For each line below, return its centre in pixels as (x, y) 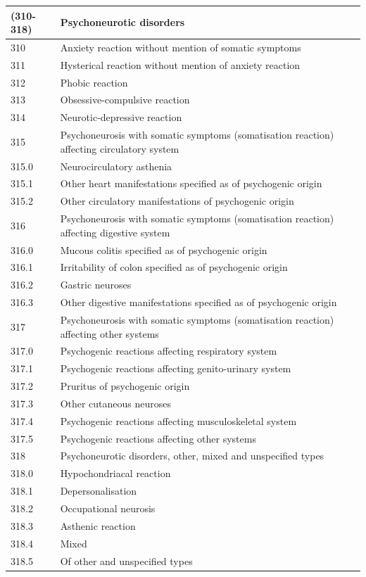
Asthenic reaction (98, 525)
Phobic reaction (94, 82)
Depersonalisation (99, 491)
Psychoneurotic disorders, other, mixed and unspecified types (192, 456)
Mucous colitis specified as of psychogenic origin (164, 249)
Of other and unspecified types (126, 560)
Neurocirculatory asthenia (116, 166)
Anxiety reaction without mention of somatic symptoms (181, 47)
